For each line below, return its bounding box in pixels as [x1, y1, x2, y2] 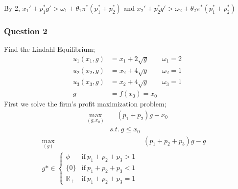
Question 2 [4, 24, 48, 37]
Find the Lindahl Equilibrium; [4, 44, 95, 54]
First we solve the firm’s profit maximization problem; [4, 99, 167, 109]
